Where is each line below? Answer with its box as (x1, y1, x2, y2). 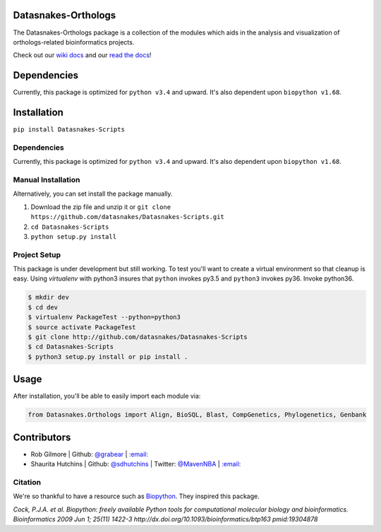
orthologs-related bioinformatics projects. (13, 37, 135, 46)
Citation (13, 477, 42, 487)
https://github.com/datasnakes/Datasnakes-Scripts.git (30, 213, 225, 221)
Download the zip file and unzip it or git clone (30, 202, 171, 211)
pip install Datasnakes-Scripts (13, 126, 125, 134)
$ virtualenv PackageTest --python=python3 (28, 313, 181, 321)
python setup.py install (30, 232, 116, 240)
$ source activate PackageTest (28, 323, 137, 331)
